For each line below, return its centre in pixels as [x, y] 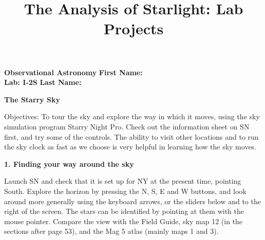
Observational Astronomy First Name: [73, 72]
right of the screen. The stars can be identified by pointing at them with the [124, 211]
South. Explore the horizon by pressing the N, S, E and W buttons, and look [125, 191]
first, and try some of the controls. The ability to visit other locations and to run [131, 136]
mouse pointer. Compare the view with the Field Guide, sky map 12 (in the [124, 221]
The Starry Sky [32, 99]
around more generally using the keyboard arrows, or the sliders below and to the [132, 201]
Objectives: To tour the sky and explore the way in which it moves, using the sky [132, 116]
